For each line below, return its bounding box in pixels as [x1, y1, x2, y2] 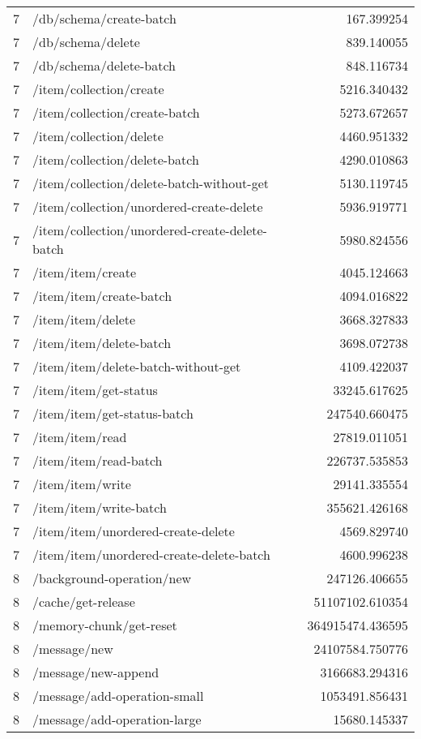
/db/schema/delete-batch [32, 56, 176, 75]
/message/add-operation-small [32, 686, 204, 705]
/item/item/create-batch [32, 286, 172, 305]
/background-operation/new [32, 569, 192, 587]
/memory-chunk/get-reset [32, 616, 177, 634]
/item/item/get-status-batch [32, 404, 193, 423]
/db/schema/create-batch [32, 9, 176, 28]
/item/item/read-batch [32, 451, 163, 470]
